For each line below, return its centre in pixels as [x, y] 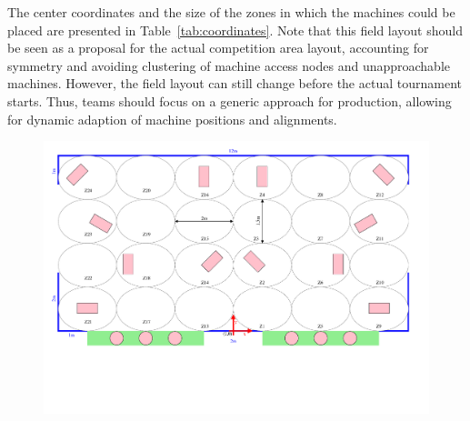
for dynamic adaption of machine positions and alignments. [172, 119]
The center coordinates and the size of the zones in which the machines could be [231, 12]
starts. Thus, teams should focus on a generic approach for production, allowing [230, 100]
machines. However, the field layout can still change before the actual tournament [235, 83]
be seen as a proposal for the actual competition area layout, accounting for [218, 48]
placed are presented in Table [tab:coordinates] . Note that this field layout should [235, 30]
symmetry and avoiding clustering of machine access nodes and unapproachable [229, 65]
